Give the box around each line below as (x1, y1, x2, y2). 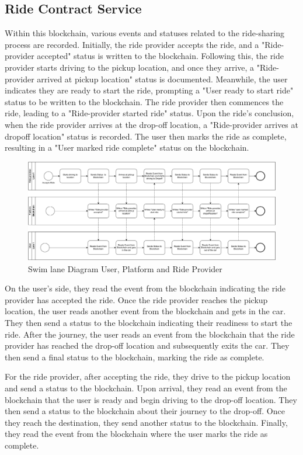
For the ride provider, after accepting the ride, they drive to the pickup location (5, 370, 291, 383)
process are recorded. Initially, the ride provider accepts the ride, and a (5, 38, 259, 50)
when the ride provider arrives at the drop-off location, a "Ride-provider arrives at (5, 118, 298, 130)
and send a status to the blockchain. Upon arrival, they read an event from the (5, 382, 287, 394)
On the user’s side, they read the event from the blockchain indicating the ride (5, 282, 286, 294)
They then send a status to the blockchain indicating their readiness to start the (5, 317, 292, 329)
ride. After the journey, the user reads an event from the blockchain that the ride (5, 328, 295, 340)
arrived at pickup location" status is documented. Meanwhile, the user (37, 72, 288, 85)
